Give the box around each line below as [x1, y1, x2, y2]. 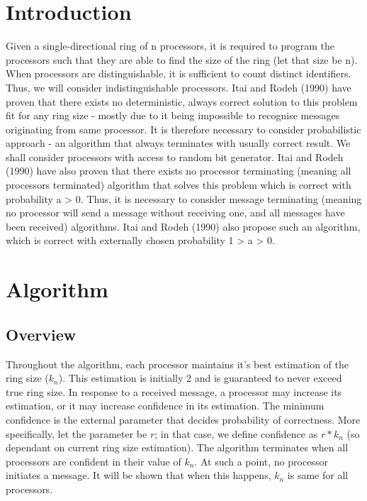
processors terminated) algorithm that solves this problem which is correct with [6, 177, 351, 192]
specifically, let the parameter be [6, 426, 147, 441]
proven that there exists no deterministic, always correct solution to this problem [6, 94, 358, 109]
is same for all [287, 468, 349, 483]
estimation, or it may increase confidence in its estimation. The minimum [6, 398, 324, 413]
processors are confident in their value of [6, 453, 181, 468]
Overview [6, 323, 77, 345]
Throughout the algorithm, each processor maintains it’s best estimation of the [6, 356, 349, 371]
